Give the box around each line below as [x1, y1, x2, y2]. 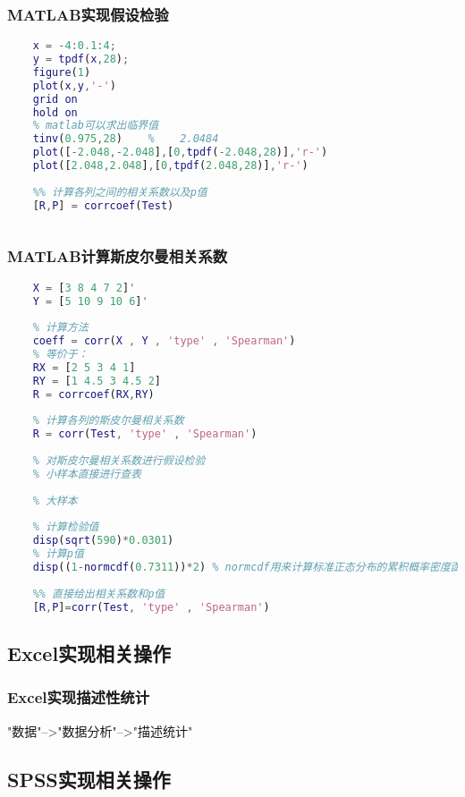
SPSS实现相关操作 [7, 765, 171, 793]
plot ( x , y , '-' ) [32, 79, 116, 92]
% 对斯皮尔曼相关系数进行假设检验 [32, 454, 206, 468]
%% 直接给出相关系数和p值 [32, 587, 165, 600]
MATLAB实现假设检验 [7, 3, 169, 25]
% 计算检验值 [32, 521, 99, 534]
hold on [32, 106, 78, 119]
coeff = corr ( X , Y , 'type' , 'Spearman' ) [32, 335, 296, 348]
